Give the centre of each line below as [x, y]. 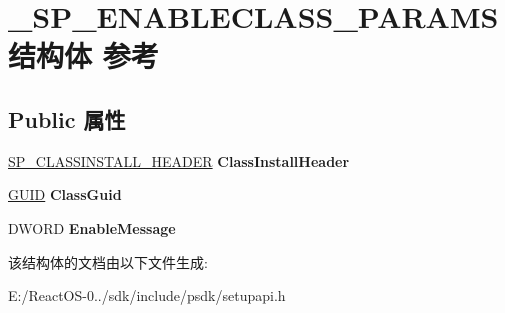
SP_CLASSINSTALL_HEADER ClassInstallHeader [179, 160]
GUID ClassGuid [65, 194]
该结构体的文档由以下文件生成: [108, 261]
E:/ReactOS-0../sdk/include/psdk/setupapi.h [147, 295]
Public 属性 [67, 118]
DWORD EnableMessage [92, 227]
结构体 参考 [83, 55]
